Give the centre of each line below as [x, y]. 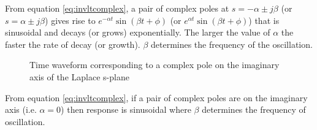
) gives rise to [70, 20]
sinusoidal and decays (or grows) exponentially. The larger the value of [138, 32]
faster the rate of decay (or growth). [73, 44]
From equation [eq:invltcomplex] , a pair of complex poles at [117, 8]
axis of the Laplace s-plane [79, 76]
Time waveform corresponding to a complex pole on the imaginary [155, 65]
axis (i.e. [21, 109]
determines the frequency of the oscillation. [231, 44]
